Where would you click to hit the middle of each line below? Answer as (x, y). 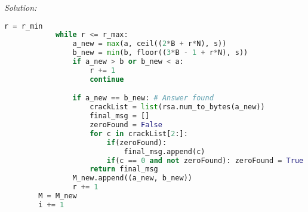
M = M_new (58, 196)
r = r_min (24, 26)
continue (107, 79)
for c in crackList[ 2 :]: (139, 133)
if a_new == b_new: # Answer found (143, 98)
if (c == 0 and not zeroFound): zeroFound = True (205, 160)
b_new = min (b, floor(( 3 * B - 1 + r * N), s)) (160, 53)
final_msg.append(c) (164, 151)
